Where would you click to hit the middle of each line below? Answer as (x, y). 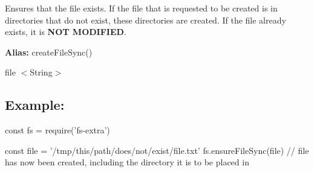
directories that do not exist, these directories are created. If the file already (146, 20)
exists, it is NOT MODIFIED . (66, 32)
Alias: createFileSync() (49, 52)
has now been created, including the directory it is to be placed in (127, 162)
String (41, 72)
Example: (35, 105)
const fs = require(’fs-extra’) (57, 130)
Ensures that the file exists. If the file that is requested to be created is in (141, 8)
